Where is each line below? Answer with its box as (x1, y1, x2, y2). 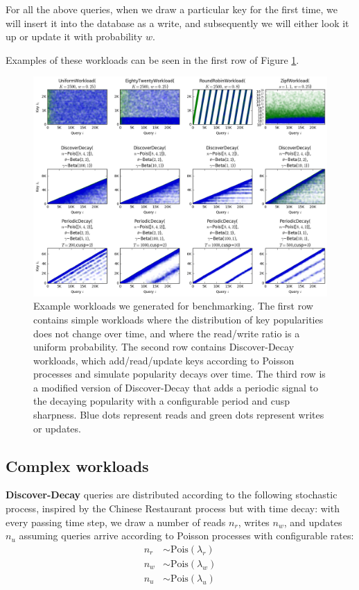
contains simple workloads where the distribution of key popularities (33, 312, 324, 326)
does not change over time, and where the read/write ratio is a (33, 326, 300, 340)
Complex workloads (6, 455, 149, 476)
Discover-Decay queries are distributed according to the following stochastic (6, 487, 338, 502)
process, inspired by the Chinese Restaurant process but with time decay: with (6, 501, 340, 516)
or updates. (33, 421, 81, 435)
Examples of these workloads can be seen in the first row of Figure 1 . (6, 52, 299, 67)
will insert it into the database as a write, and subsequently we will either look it (6, 15, 349, 30)
